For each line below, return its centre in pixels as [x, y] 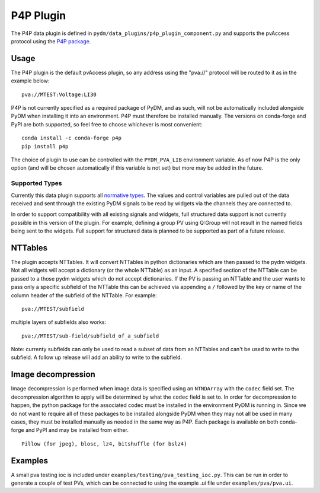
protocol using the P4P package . [51, 41]
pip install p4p [45, 146]
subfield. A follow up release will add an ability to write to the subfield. [97, 357]
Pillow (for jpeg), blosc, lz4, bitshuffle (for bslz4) [104, 444]
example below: [30, 81]
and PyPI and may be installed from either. [77, 430]
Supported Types [36, 183]
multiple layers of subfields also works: [59, 322]
